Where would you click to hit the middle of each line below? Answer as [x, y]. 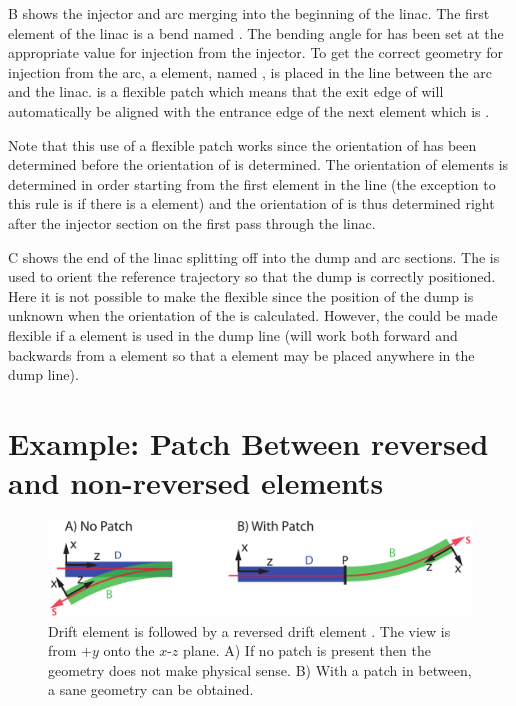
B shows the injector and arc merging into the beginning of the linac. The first [249, 13]
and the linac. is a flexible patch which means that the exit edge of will [226, 91]
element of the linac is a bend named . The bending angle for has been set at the [256, 32]
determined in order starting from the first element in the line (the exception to [252, 183]
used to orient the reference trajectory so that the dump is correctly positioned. [252, 276]
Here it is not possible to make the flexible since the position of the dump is [241, 295]
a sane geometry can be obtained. [151, 689]
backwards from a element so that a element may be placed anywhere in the [241, 354]
